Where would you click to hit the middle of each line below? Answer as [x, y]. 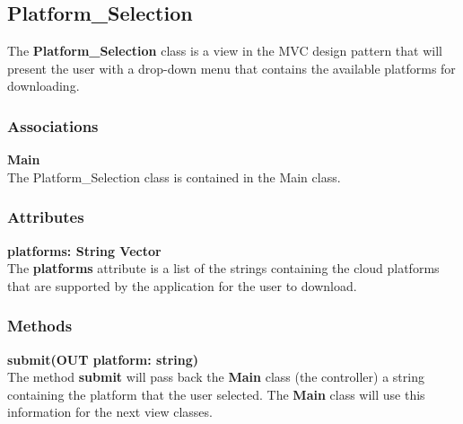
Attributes [46, 217]
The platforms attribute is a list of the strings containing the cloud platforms [223, 268]
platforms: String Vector [84, 250]
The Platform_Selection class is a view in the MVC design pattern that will [225, 51]
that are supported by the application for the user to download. [182, 285]
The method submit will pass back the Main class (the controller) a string [216, 377]
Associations [53, 125]
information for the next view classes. [110, 412]
